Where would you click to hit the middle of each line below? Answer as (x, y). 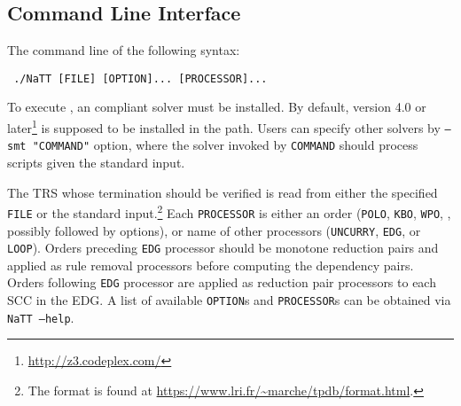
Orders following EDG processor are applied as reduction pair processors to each (222, 282)
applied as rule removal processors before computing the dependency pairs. (211, 265)
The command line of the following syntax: (124, 50)
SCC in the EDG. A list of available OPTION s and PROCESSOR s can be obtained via (229, 300)
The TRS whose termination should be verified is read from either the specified (223, 192)
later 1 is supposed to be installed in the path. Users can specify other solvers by (224, 126)
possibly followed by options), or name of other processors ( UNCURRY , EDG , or (214, 230)
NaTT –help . (41, 317)
